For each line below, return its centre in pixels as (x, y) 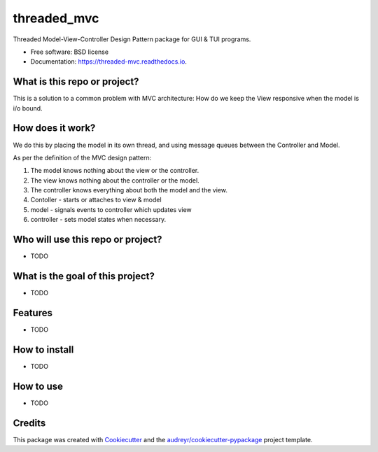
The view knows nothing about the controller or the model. (115, 180)
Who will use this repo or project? (87, 240)
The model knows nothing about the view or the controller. (115, 171)
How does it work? (54, 128)
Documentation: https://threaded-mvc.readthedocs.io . (108, 62)
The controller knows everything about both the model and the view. (129, 190)
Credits (29, 423)
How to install (43, 349)
